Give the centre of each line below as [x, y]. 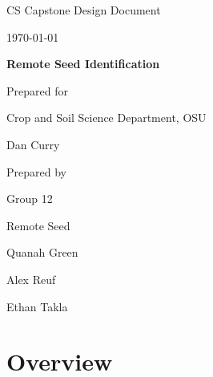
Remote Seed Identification [83, 64]
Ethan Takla [37, 306]
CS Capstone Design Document [84, 10]
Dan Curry [33, 144]
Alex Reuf [31, 279]
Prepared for [37, 90]
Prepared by [36, 171]
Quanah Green [42, 252]
